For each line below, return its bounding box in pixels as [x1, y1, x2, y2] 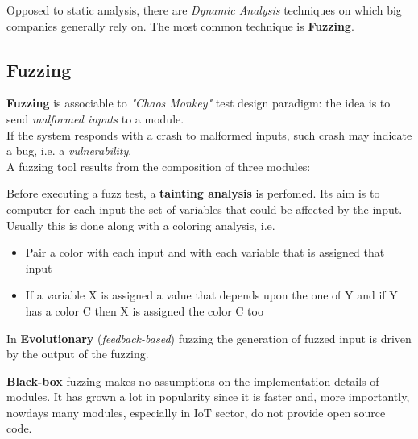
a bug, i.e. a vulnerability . [6, 142, 132, 159]
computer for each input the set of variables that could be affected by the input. [6, 200, 403, 217]
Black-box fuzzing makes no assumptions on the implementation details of [6, 372, 379, 389]
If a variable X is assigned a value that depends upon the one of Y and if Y [25, 286, 398, 303]
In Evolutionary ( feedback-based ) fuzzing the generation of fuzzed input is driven [6, 329, 412, 346]
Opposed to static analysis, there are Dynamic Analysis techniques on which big [6, 2, 402, 18]
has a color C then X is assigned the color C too [25, 302, 263, 319]
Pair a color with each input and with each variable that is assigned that [25, 244, 385, 261]
